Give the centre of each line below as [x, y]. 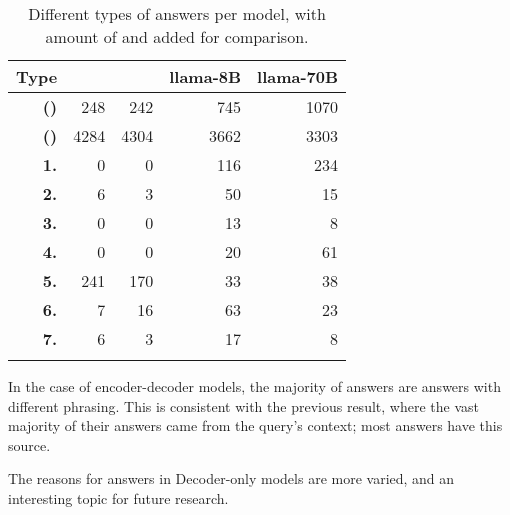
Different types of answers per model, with [177, 13]
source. [29, 444]
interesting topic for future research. [118, 497]
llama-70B [298, 76]
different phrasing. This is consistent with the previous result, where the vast [243, 405]
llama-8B [205, 76]
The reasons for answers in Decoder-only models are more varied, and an [231, 478]
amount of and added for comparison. [177, 36]
